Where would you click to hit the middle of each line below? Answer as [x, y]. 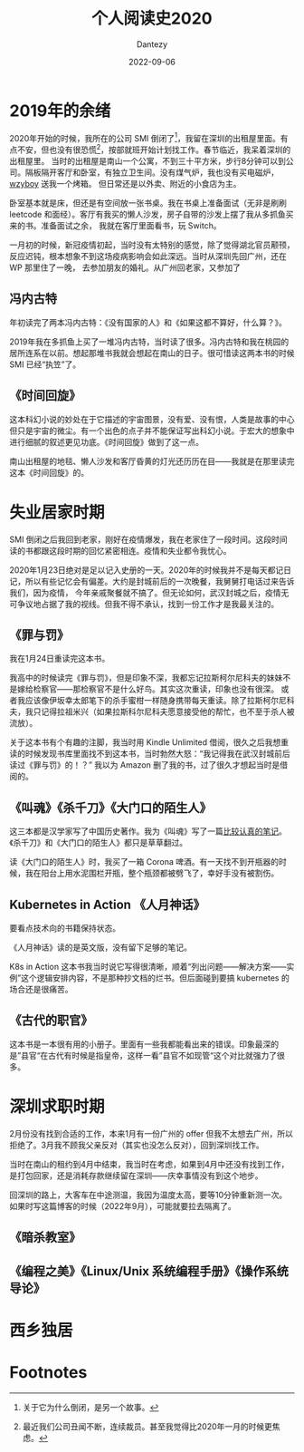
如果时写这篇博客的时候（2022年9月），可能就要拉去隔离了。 [123, 1205]
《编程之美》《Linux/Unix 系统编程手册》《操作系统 [149, 1271]
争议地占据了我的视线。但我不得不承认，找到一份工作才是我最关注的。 [147, 604]
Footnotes [48, 1372]
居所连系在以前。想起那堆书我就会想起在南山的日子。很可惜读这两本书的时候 [152, 353]
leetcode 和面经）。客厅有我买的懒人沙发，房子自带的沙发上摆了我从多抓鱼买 [152, 214]
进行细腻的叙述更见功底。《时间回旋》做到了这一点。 [106, 441]
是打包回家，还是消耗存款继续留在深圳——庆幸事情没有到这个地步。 [136, 1176]
